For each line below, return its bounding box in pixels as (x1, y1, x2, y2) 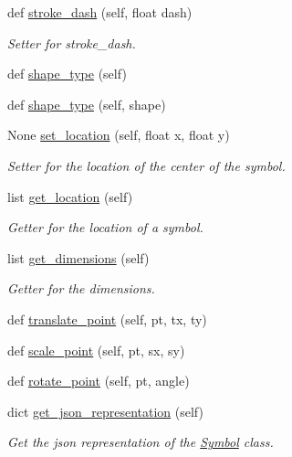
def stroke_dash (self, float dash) (7, 3, 193, 21)
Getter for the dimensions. (7, 279, 155, 298)
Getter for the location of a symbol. (7, 218, 203, 237)
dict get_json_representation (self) (7, 401, 203, 420)
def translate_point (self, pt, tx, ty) (7, 309, 207, 328)
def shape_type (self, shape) (7, 94, 166, 113)
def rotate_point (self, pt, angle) (7, 371, 190, 390)
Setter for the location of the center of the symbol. (7, 155, 286, 175)
